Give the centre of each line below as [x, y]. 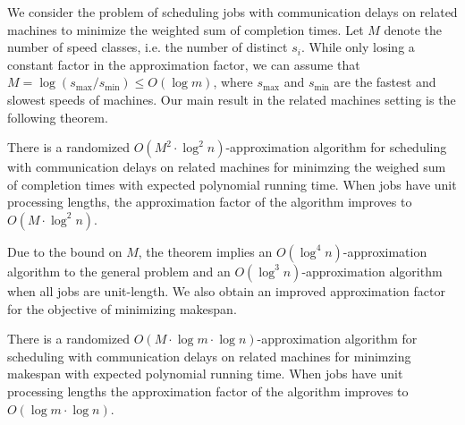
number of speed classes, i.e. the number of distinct [148, 47]
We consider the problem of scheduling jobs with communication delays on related [232, 12]
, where [233, 82]
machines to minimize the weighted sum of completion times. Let [186, 29]
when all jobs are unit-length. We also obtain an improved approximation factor [226, 290]
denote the [413, 29]
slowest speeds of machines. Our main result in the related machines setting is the [232, 99]
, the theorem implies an [205, 251]
